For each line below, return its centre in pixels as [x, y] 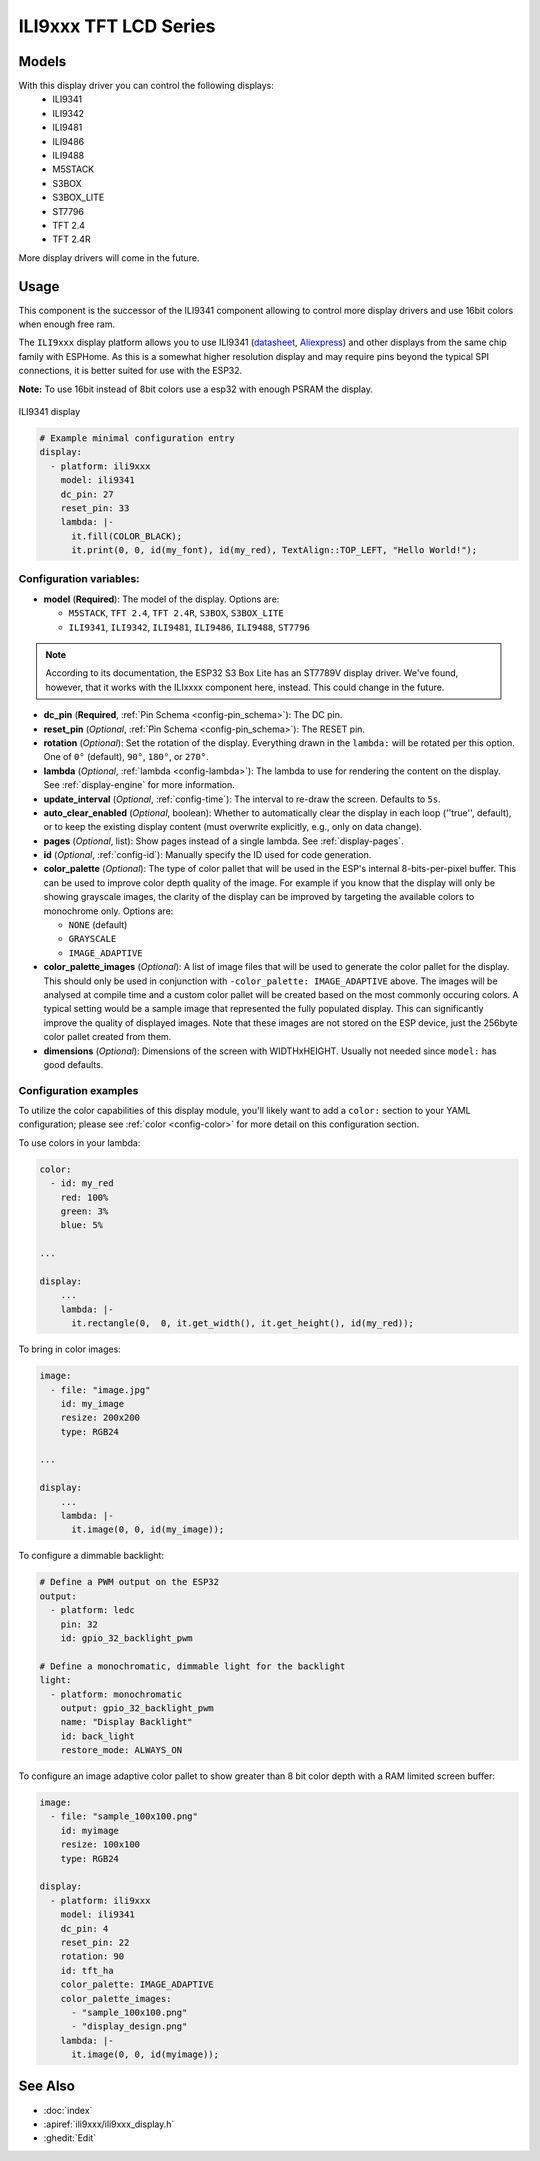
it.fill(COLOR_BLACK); [127, 536]
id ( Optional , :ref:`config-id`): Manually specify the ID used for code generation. [207, 855]
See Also [46, 2086]
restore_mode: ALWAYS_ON [121, 1750]
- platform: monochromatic [116, 1694]
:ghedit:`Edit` [70, 2138]
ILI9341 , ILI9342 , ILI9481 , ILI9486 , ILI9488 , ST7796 [189, 627]
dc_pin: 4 [84, 1928]
